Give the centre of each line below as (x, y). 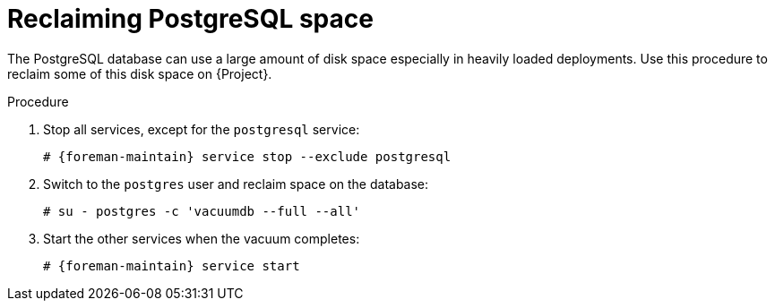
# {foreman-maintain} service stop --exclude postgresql (247, 156)
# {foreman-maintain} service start (172, 265)
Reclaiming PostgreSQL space (190, 19)
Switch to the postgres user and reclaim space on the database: (236, 184)
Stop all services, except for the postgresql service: (202, 129)
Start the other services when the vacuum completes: (202, 238)
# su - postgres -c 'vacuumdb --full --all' (202, 211)
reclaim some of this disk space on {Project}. (140, 73)
